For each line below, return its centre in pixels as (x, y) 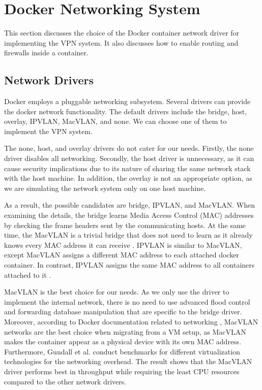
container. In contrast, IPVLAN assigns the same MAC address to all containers (129, 265)
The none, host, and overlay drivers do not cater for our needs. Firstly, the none (129, 148)
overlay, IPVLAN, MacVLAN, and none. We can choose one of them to (115, 121)
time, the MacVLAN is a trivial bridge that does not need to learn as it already (128, 235)
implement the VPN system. (48, 131)
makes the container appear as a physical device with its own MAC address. (123, 342)
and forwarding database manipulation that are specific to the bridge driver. (123, 312)
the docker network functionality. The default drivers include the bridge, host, (126, 111)
